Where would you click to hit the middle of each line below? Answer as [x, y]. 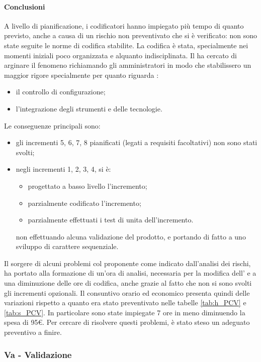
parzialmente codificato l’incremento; [84, 203]
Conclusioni [25, 6]
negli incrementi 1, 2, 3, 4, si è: [63, 169]
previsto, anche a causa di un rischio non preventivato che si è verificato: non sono [130, 35]
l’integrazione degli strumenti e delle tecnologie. [89, 108]
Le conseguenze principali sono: [52, 125]
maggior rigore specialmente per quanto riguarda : [81, 75]
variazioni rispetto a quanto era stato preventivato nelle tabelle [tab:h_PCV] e [125, 303]
